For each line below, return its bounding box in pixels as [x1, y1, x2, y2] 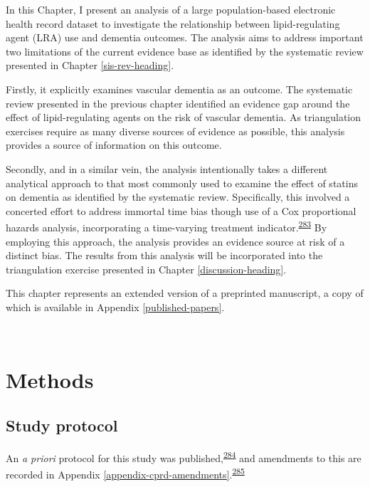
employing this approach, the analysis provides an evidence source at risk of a [6, 234, 345, 248]
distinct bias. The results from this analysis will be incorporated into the [6, 248, 323, 263]
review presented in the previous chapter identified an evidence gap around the [6, 95, 350, 110]
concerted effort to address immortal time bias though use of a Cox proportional [6, 203, 356, 218]
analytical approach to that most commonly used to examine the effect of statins [6, 175, 358, 190]
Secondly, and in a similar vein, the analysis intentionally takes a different [6, 161, 328, 176]
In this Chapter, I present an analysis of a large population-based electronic [6, 2, 336, 16]
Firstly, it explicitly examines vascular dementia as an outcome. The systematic [6, 81, 353, 96]
